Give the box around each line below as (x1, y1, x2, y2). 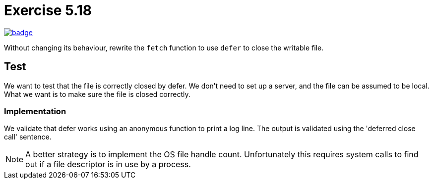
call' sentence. (4, 133, 52, 141)
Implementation (4, 106, 66, 116)
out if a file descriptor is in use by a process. (25, 159, 191, 170)
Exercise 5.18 (4, 2, 92, 19)
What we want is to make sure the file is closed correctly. (4, 90, 190, 98)
